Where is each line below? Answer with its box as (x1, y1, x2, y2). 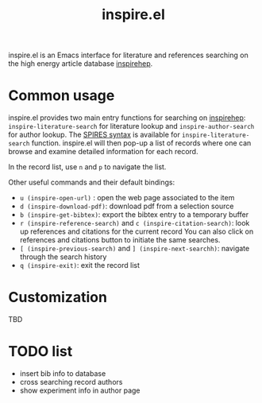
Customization (8, 289, 107, 307)
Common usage (8, 87, 115, 105)
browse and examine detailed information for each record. (8, 147, 198, 157)
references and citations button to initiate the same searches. (19, 235, 221, 245)
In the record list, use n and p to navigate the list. (8, 162, 167, 172)
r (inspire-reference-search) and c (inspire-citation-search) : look (19, 219, 250, 228)
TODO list (8, 343, 73, 361)
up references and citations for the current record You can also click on (19, 227, 254, 236)
